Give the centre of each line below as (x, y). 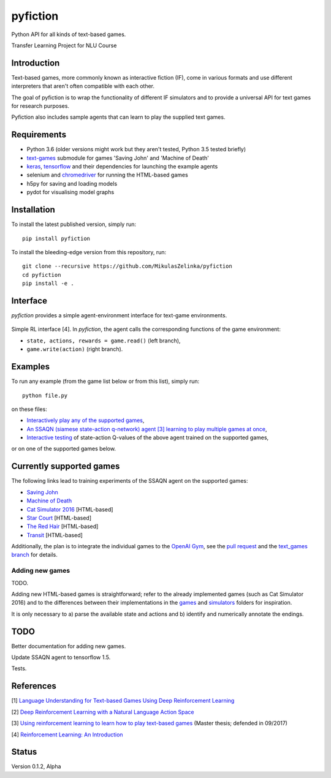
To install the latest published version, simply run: (74, 224)
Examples (31, 367)
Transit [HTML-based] (55, 535)
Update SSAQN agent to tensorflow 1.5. (61, 657)
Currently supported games (66, 466)
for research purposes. (40, 106)
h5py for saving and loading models (72, 183)
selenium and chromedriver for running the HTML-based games (107, 175)
